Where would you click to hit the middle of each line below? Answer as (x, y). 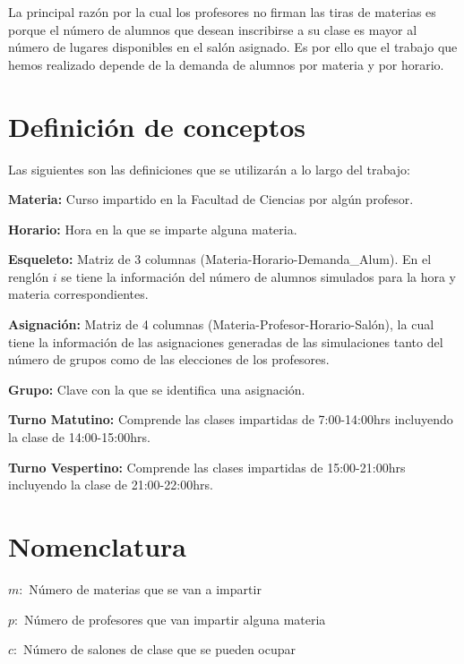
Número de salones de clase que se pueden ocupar (159, 649)
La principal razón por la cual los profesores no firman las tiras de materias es (222, 12)
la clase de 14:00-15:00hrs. (79, 437)
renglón (29, 276)
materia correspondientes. (78, 294)
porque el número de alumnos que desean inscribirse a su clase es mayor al (213, 29)
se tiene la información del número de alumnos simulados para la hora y (259, 276)
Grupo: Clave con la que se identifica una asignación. (157, 389)
